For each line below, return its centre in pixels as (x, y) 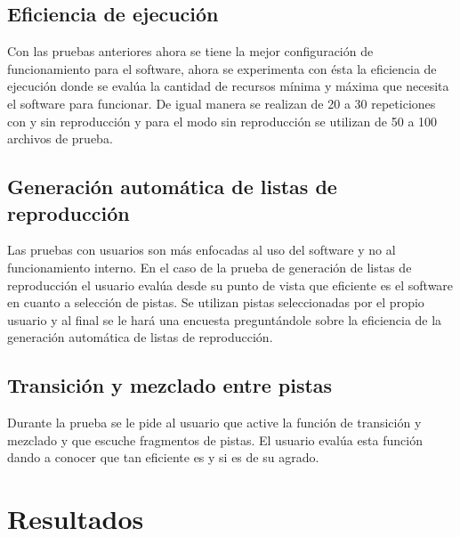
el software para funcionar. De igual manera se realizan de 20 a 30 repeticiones (222, 103)
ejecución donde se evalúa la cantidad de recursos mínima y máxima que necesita (228, 86)
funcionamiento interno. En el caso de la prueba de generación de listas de (210, 267)
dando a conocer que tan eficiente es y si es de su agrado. (163, 457)
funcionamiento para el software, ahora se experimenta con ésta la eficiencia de (222, 68)
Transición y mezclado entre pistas (170, 385)
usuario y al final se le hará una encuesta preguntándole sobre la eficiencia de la (225, 319)
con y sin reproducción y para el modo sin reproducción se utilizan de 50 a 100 (222, 121)
